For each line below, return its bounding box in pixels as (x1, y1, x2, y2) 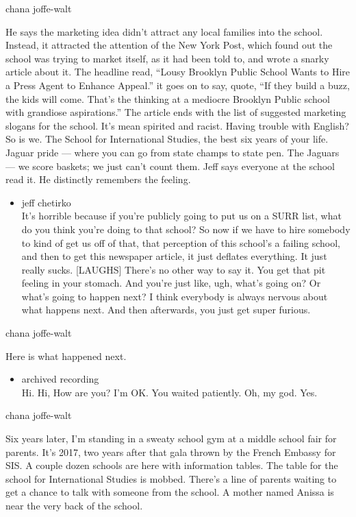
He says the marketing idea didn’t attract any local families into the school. (5, 24, 323, 38)
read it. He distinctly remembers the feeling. (5, 172, 191, 187)
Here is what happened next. (5, 348, 127, 363)
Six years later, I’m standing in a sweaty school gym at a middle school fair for (5, 431, 337, 446)
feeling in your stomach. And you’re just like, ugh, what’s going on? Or (21, 276, 321, 290)
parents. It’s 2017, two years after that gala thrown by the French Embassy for (5, 444, 336, 459)
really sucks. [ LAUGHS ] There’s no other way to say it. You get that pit (21, 262, 326, 276)
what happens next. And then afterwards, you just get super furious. (21, 302, 311, 317)
